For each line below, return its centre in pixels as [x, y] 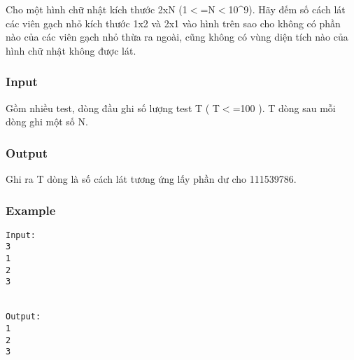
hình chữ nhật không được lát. [71, 50]
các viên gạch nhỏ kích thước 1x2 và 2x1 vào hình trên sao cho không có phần [173, 23]
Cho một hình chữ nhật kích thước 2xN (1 [97, 9]
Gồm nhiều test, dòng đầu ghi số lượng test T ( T [113, 108]
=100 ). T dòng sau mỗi [284, 108]
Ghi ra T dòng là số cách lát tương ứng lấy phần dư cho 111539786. [151, 179]
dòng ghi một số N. [47, 122]
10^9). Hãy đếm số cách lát [287, 9]
